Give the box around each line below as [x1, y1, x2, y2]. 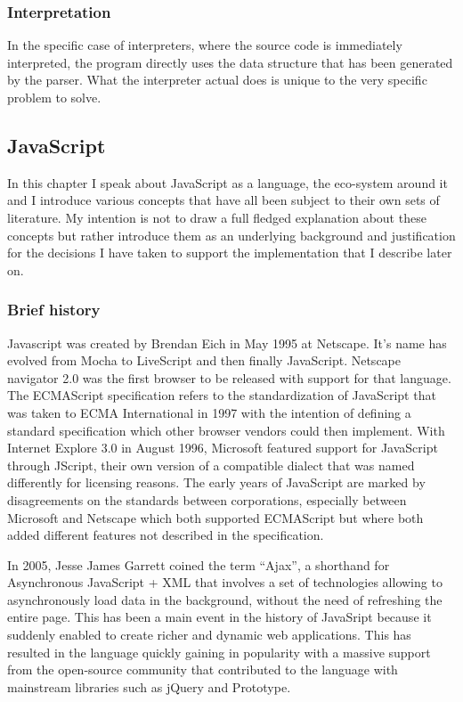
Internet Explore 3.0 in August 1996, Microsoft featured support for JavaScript [7, 438, 438, 457]
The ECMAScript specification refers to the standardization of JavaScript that [7, 386, 436, 404]
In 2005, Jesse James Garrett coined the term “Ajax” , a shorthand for [7, 555, 390, 574]
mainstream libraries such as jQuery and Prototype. [7, 677, 291, 696]
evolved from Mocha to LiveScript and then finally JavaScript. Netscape [7, 351, 401, 370]
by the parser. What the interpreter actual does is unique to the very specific [7, 70, 427, 89]
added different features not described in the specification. [7, 526, 324, 544]
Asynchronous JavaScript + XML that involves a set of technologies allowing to [7, 573, 443, 592]
